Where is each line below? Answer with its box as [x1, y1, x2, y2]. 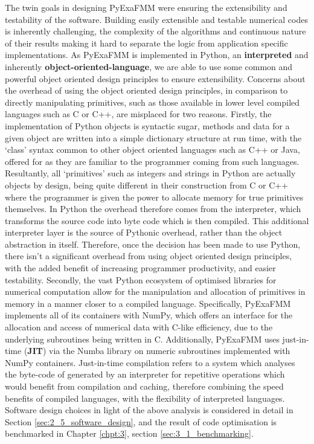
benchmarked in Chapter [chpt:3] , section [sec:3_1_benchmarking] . [5, 427, 254, 440]
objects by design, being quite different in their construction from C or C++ [5, 178, 289, 191]
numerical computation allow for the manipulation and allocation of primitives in [5, 285, 306, 298]
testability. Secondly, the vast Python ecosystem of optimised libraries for [5, 273, 277, 286]
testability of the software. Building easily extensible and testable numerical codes [5, 13, 308, 25]
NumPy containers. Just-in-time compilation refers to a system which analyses [5, 356, 295, 368]
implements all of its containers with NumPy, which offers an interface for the [5, 309, 293, 321]
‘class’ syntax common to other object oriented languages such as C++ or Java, [5, 143, 300, 156]
